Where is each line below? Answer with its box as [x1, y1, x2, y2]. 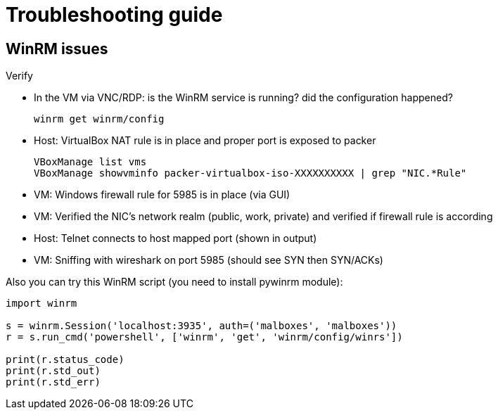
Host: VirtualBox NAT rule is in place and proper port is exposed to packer [34, 134, 376, 147]
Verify [6, 70, 33, 82]
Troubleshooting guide [6, 3, 223, 27]
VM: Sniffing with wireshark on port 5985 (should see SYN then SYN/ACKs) [34, 254, 383, 267]
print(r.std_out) [6, 365, 101, 377]
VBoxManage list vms [34, 156, 147, 168]
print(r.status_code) [6, 354, 124, 366]
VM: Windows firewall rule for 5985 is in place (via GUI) [34, 189, 290, 201]
